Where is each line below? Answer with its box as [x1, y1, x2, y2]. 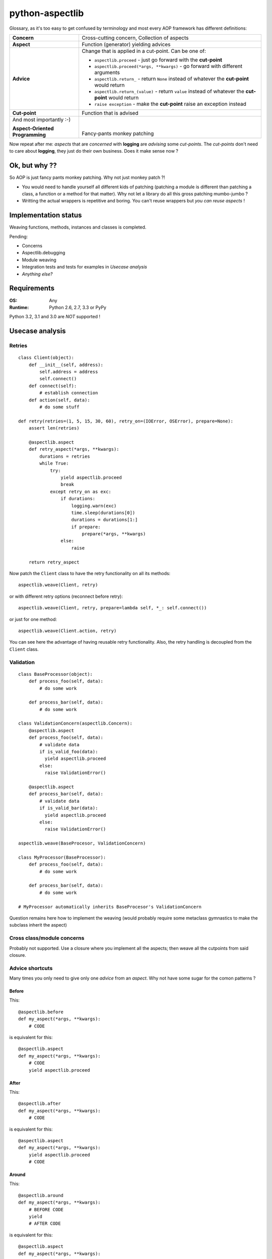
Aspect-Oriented [12, 125, 54, 132]
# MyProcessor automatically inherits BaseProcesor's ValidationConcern [18, 904, 201, 910]
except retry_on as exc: [50, 488, 112, 495]
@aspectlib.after [18, 1101, 61, 1106]
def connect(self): [28, 383, 77, 389]
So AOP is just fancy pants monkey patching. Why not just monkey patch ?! [9, 174, 165, 181]
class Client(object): [18, 355, 75, 361]
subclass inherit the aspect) [9, 922, 67, 928]
